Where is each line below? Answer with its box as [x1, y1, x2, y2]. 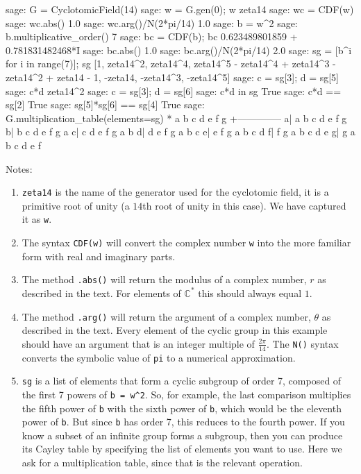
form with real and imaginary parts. [22, 248, 176, 263]
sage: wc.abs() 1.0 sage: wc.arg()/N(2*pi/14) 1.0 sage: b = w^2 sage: [6, 15, 298, 30]
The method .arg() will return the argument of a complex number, [22, 309, 311, 323]
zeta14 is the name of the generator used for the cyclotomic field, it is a [22, 185, 329, 199]
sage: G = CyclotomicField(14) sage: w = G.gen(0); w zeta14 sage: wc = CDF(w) [6, 2, 354, 16]
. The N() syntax [267, 336, 339, 350]
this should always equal [198, 285, 302, 300]
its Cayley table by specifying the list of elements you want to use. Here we [22, 441, 342, 456]
